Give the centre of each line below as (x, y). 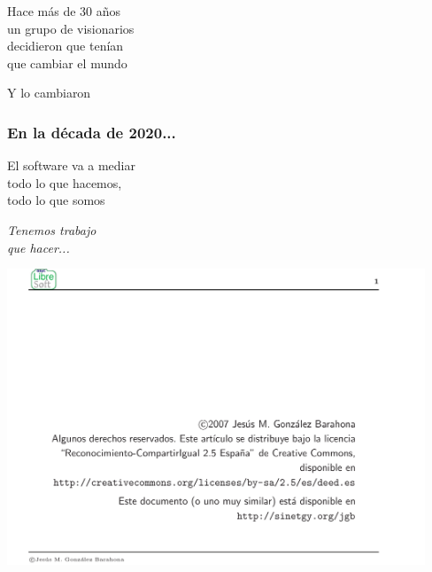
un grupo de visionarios (71, 28)
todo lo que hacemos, (65, 182)
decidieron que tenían (66, 46)
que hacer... (39, 247)
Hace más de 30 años (64, 11)
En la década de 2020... (92, 132)
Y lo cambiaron (49, 93)
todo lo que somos (56, 200)
